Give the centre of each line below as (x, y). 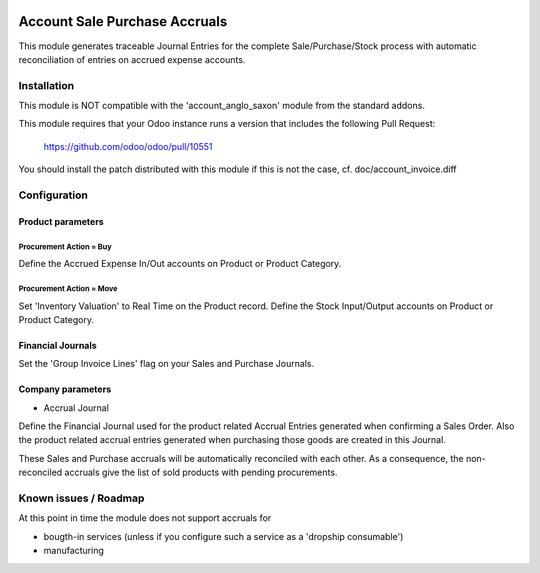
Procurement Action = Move (68, 288)
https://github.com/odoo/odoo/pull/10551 (128, 146)
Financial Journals (57, 345)
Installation (46, 85)
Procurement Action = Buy (65, 246)
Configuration (53, 195)
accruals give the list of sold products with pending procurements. (201, 472)
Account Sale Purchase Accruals (123, 21)
